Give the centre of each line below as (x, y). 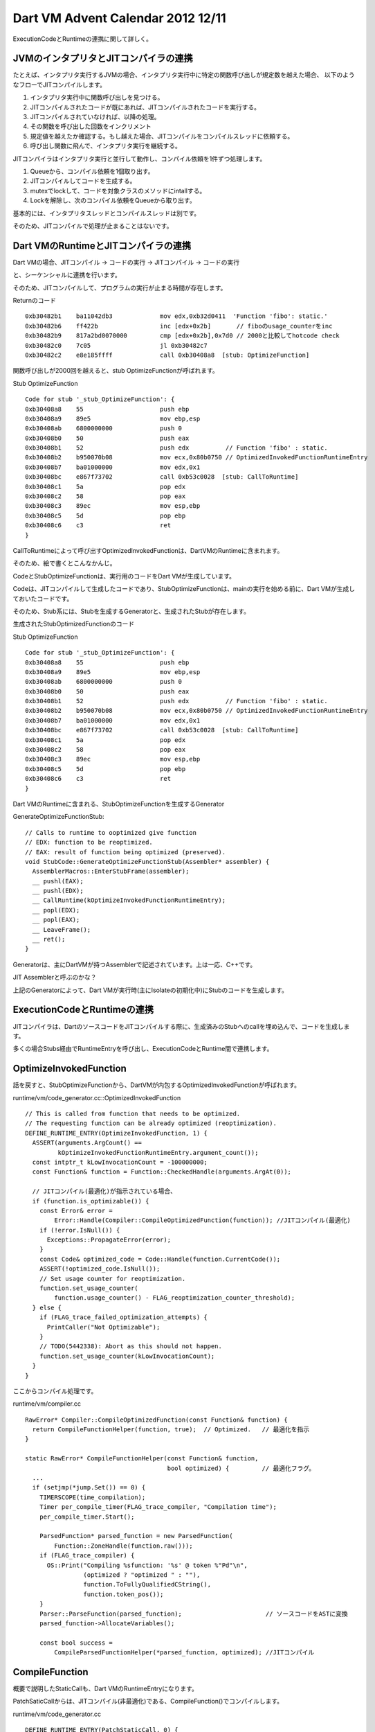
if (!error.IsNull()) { (80, 1230)
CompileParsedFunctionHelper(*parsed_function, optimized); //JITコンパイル (184, 1653)
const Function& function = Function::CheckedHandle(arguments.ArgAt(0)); (162, 1172)
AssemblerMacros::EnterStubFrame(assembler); (111, 872)
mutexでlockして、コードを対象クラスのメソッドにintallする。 (118, 191)
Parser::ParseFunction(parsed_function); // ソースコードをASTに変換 (194, 1614)
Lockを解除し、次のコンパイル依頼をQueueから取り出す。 (113, 200)
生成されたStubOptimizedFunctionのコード (74, 624)
